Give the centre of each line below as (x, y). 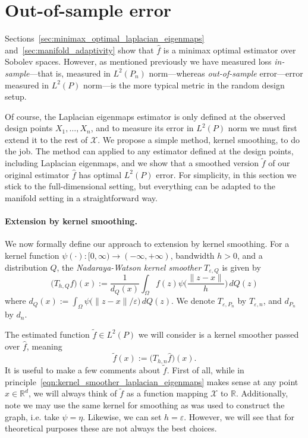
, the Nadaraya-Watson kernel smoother (129, 267)
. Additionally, (262, 393)
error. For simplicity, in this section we (226, 174)
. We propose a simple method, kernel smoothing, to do (199, 139)
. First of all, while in (205, 370)
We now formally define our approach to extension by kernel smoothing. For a (147, 244)
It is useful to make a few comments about (83, 370)
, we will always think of (73, 393)
